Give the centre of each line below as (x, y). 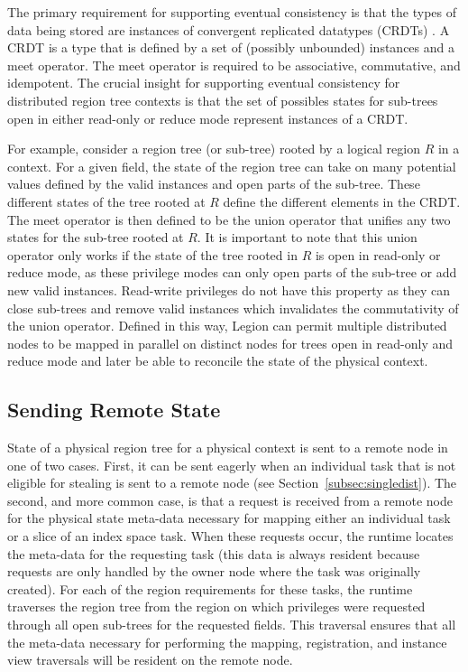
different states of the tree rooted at (106, 201)
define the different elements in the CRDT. (342, 201)
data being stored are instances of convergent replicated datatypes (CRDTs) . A (229, 29)
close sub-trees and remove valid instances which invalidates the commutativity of (233, 308)
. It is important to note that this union (307, 237)
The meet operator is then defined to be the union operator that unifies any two (229, 219)
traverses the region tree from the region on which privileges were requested (216, 607)
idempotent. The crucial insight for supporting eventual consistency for (204, 83)
